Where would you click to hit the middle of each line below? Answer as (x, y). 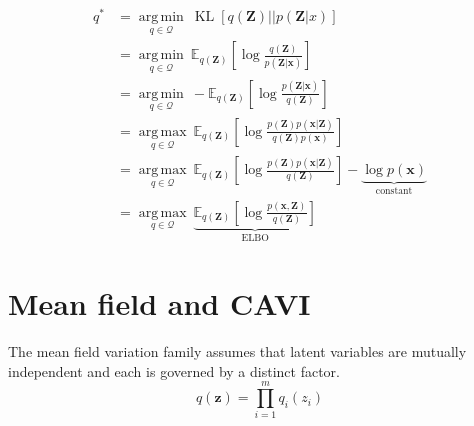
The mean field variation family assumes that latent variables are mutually (237, 351)
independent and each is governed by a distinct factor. (174, 370)
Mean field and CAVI (159, 303)
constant (394, 190)
